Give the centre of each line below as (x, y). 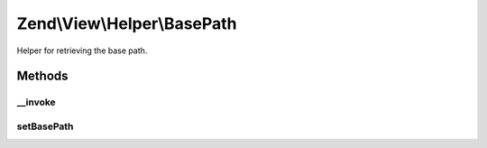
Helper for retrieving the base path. (82, 51)
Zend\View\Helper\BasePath (127, 23)
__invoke (36, 102)
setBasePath (45, 126)
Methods (42, 76)
